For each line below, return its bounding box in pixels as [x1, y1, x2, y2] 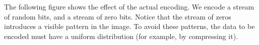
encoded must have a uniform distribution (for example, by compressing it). [4, 30, 238, 41]
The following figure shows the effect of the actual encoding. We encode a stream [4, 1, 254, 11]
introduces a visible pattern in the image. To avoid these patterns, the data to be [4, 21, 255, 31]
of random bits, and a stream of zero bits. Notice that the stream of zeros [4, 11, 231, 21]
